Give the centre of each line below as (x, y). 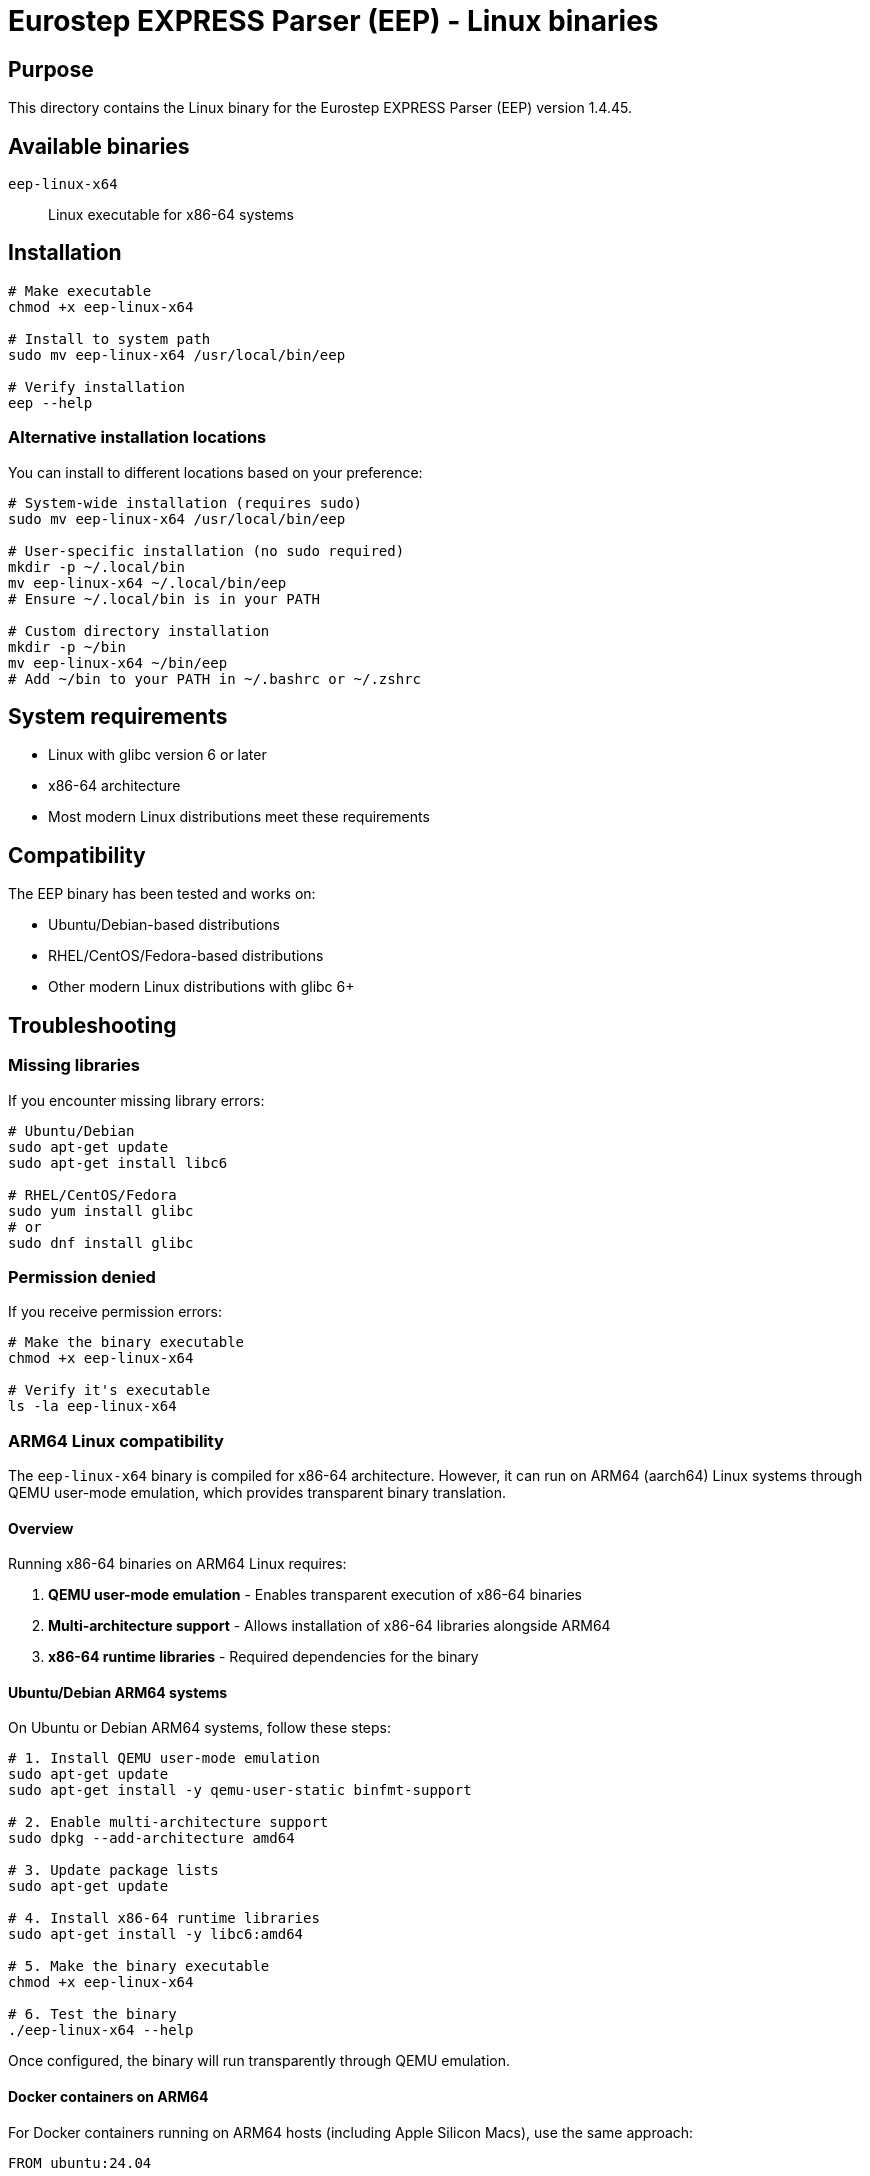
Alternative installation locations (137, 437)
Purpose (51, 69)
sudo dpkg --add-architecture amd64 (151, 1838)
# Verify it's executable (109, 1390)
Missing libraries (74, 1065)
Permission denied (82, 1276)
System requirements (118, 717)
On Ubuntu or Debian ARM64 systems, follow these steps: (199, 1728)
